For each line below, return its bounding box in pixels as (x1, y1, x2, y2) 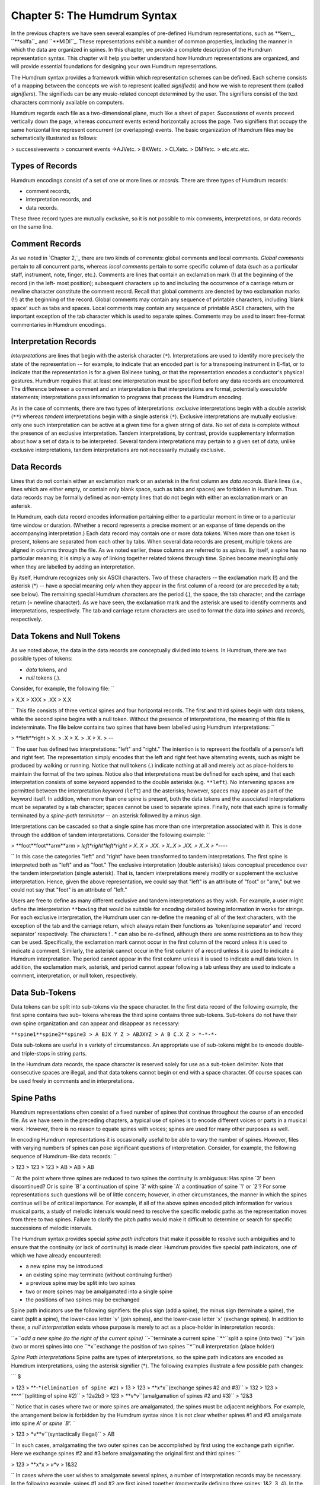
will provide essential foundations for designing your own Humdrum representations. (11, 63, 217, 70)
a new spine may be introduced (25, 1263, 103, 1270)
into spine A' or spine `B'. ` (11, 1420, 75, 1427)
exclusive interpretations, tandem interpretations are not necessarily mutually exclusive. (11, 446, 225, 453)
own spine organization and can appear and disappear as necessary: (11, 1019, 180, 1027)
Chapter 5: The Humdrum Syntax (11, 9, 177, 22)
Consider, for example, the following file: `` (11, 685, 115, 692)
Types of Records (11, 161, 78, 171)
